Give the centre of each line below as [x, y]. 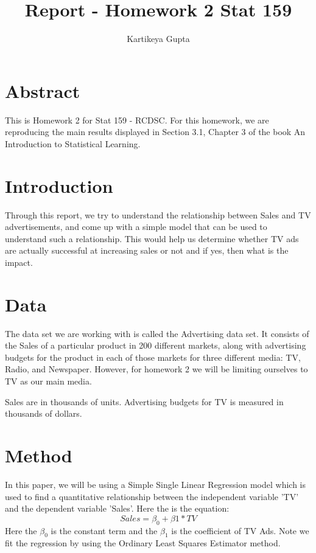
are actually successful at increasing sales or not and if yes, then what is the [147, 250]
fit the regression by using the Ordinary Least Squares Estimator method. [143, 543]
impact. [19, 262]
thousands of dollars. [44, 413]
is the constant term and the [104, 530]
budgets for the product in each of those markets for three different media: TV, [153, 357]
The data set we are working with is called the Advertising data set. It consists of [157, 333]
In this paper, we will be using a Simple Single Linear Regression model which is [155, 484]
